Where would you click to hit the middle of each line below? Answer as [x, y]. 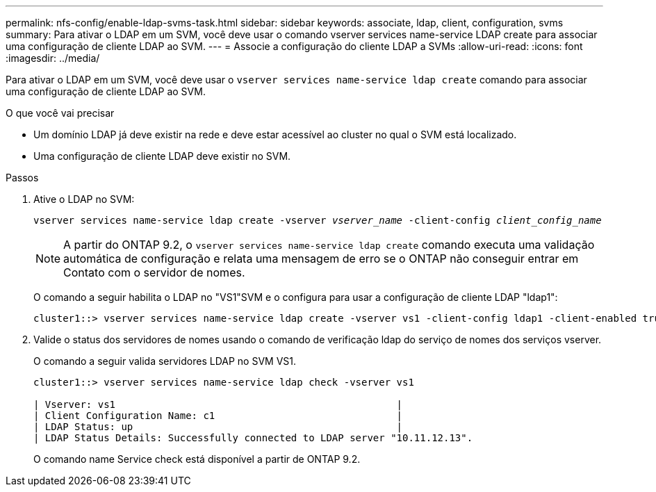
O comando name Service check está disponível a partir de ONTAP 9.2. [197, 459]
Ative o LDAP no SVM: [84, 199]
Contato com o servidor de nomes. [154, 272]
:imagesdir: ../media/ [53, 58]
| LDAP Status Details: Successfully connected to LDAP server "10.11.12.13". [253, 438]
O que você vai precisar [60, 113]
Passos [22, 178]
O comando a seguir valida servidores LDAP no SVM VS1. [165, 361]
